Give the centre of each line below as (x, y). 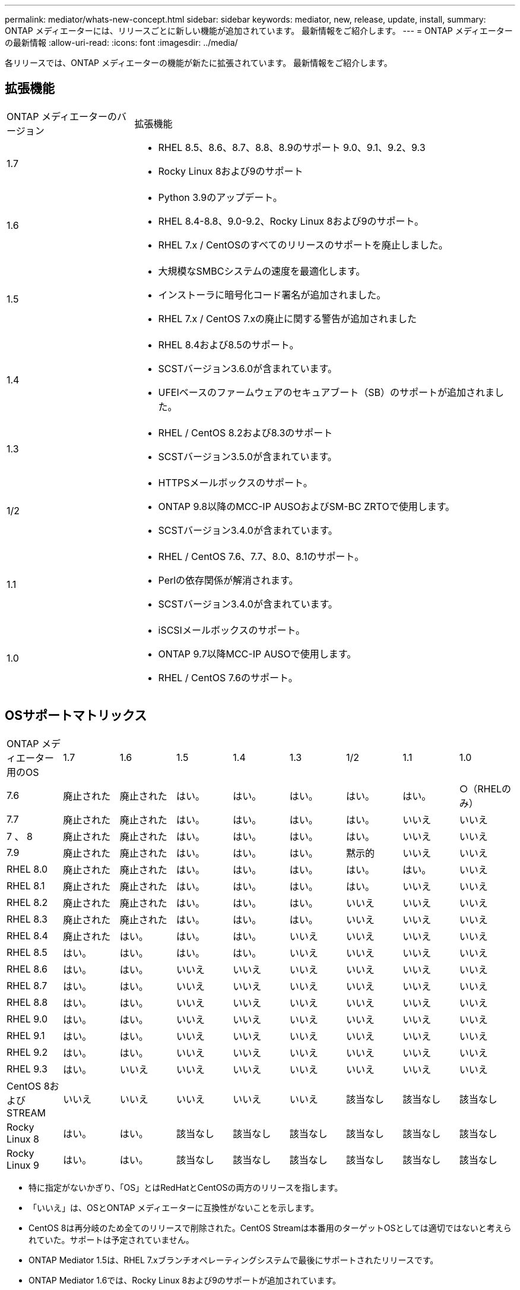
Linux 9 (23, 1165)
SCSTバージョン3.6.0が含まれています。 (248, 368)
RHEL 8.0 (27, 869)
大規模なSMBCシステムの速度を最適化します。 (262, 271)
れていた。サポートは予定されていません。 (111, 1239)
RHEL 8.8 (27, 1002)
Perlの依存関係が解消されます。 (228, 580)
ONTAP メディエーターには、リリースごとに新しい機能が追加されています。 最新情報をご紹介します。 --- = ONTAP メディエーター (259, 31)
